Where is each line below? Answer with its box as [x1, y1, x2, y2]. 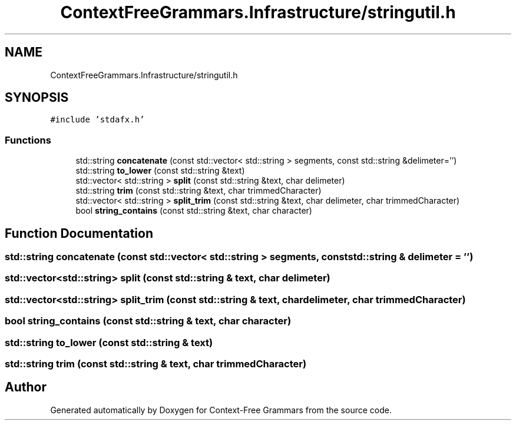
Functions [5, 134, 51, 146]
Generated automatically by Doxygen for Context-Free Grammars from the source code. [50, 404, 392, 415]
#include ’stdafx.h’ [50, 115, 145, 125]
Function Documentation [5, 225, 153, 241]
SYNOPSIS [5, 90, 69, 105]
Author [5, 380, 47, 395]
